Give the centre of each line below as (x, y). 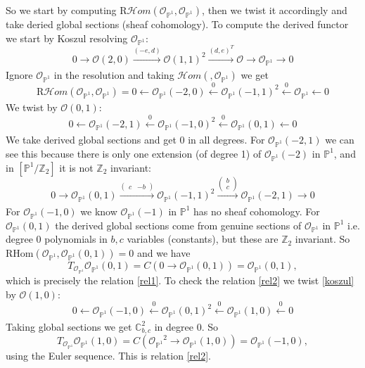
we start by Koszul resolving (67, 38)
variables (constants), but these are (203, 239)
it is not (76, 167)
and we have (164, 252)
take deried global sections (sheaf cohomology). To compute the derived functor (177, 24)
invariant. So (322, 239)
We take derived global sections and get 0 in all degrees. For (135, 140)
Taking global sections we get (69, 326)
